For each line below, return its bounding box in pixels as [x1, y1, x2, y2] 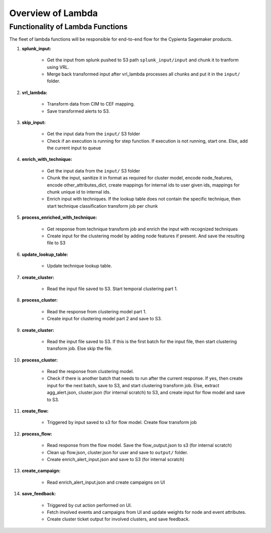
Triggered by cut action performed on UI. [47, 502, 132, 508]
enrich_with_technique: [22, 156, 72, 162]
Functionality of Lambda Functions [9, 22, 128, 31]
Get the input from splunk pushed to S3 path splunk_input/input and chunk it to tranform [47, 57, 239, 63]
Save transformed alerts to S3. [47, 108, 110, 114]
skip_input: [22, 119, 46, 125]
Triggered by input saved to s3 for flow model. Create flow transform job [47, 419, 197, 425]
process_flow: [22, 430, 53, 437]
